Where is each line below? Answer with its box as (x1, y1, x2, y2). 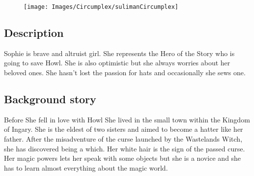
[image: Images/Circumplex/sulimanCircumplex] (24, 3, 178, 10)
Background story (4, 91, 96, 107)
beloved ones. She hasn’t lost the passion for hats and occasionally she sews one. (4, 67, 246, 78)
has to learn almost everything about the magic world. (4, 162, 168, 173)
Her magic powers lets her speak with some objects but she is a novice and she (4, 153, 241, 163)
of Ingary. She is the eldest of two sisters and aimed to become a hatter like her (4, 124, 243, 134)
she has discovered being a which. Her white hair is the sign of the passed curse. (4, 143, 245, 153)
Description (4, 25, 64, 40)
